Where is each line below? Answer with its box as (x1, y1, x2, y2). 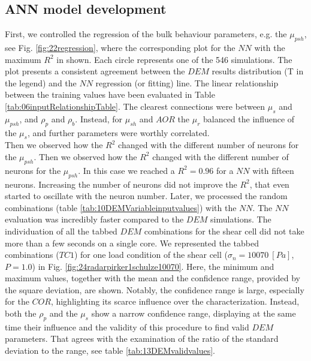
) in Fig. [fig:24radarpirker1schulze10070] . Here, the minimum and (32, 260, 274, 272)
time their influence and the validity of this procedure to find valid (5, 320, 249, 333)
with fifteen (252, 164, 294, 176)
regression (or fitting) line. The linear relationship (95, 76, 279, 89)
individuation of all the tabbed (5, 224, 117, 237)
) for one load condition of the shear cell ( (74, 248, 228, 261)
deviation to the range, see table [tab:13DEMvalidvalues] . (5, 344, 216, 357)
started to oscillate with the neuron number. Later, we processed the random (5, 189, 288, 202)
